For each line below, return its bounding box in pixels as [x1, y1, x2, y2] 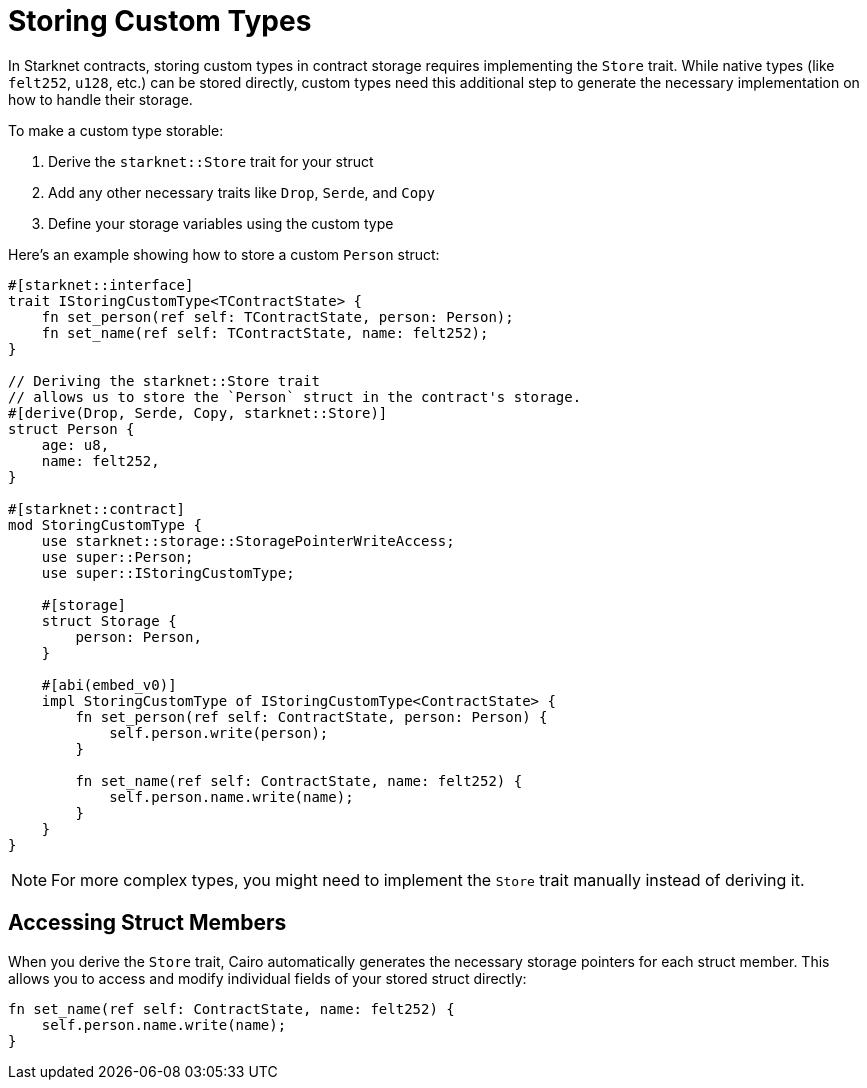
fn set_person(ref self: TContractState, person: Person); [41, 308, 514, 325]
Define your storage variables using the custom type [48, 214, 394, 232]
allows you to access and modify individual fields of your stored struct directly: [8, 969, 527, 987]
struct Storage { [41, 612, 177, 629]
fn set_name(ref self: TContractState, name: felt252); [41, 324, 489, 341]
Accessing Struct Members [8, 910, 287, 936]
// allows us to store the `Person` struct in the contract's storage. [8, 388, 582, 405]
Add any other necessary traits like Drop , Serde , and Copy [48, 183, 435, 201]
